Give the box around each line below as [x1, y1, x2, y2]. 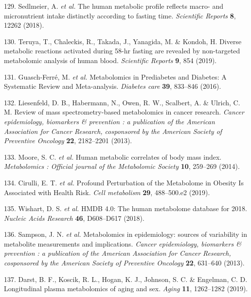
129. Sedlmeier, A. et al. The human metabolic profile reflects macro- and [4, 1, 223, 11]
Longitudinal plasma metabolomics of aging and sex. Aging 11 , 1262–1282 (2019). [4, 283, 248, 294]
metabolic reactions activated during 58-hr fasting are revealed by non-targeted [4, 46, 240, 56]
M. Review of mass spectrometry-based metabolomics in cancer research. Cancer [4, 107, 244, 117]
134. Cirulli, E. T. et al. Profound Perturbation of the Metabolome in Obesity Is [4, 177, 244, 187]
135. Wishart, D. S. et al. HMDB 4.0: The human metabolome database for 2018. [4, 203, 247, 214]
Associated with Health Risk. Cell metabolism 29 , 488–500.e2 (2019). [4, 187, 210, 197]
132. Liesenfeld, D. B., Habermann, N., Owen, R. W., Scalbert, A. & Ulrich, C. [4, 97, 240, 107]
